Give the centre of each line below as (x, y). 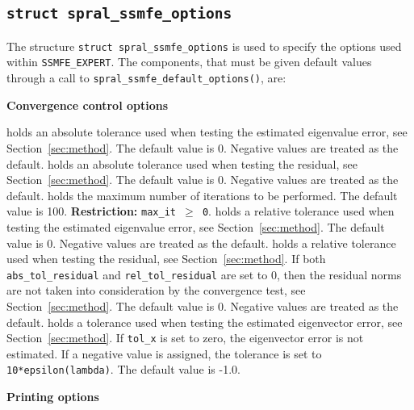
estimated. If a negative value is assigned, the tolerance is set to (164, 353)
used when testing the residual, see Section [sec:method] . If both (166, 259)
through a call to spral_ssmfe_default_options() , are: (146, 78)
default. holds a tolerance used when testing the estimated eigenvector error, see (205, 322)
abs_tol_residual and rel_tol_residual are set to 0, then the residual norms (204, 274)
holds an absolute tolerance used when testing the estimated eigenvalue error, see (207, 132)
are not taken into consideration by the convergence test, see (156, 290)
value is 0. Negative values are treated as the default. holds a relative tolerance (201, 243)
